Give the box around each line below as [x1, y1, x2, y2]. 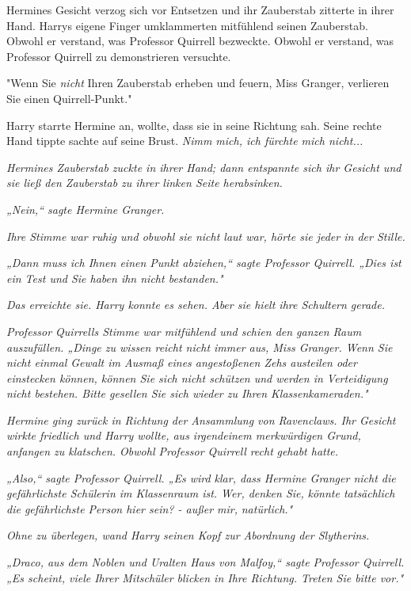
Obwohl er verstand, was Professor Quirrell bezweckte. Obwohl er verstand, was [6, 32, 394, 49]
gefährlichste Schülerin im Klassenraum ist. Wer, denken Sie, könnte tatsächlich [6, 485, 395, 501]
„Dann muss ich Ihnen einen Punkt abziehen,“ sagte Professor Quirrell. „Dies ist [6, 254, 401, 271]
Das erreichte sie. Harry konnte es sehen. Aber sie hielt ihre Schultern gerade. [6, 296, 385, 313]
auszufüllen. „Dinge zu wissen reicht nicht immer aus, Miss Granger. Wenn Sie [6, 338, 393, 355]
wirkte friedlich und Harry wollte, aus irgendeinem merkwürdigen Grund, [6, 427, 361, 444]
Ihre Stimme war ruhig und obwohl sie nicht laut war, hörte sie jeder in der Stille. [6, 227, 405, 244]
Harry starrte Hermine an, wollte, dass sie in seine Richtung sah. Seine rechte [6, 116, 382, 133]
